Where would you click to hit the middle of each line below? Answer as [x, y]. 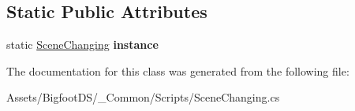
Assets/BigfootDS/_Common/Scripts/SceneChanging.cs [143, 97]
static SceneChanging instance [82, 44]
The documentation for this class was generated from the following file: [178, 70]
